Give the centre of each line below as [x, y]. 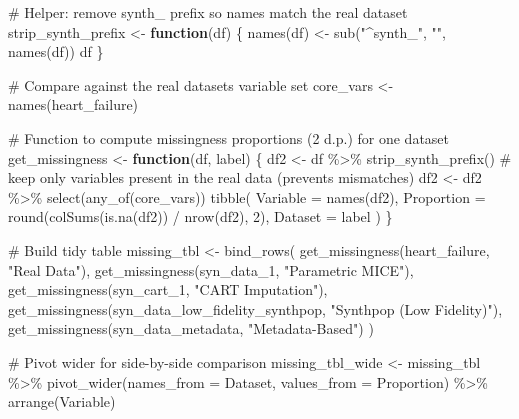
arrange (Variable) [62, 401]
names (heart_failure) [73, 104]
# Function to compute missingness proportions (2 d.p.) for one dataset [229, 137]
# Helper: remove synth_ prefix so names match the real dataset [208, 12]
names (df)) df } [56, 51]
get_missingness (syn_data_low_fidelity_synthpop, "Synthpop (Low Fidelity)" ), [255, 308]
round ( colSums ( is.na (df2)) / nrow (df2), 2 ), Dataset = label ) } [200, 216]
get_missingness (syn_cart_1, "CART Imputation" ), [168, 289]
